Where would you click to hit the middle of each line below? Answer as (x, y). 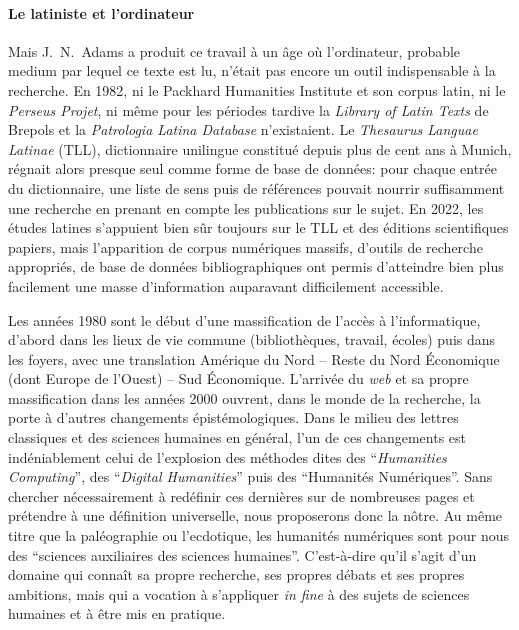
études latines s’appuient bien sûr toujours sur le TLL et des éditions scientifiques (258, 227)
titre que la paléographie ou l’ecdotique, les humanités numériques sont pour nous (259, 535)
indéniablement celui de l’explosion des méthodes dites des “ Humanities (227, 456)
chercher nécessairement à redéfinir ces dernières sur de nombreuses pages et (241, 495)
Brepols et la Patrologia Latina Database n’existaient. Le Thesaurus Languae (243, 129)
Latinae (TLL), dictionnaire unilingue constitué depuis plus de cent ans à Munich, (260, 148)
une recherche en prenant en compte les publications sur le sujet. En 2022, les (246, 207)
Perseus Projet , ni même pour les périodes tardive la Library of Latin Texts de (248, 109)
